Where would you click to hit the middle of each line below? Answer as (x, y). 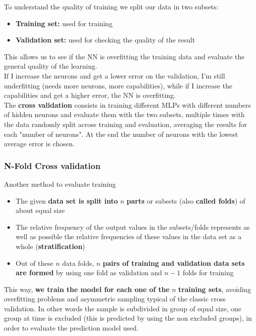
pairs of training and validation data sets (174, 263)
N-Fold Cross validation (52, 165)
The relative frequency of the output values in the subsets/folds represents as (133, 227)
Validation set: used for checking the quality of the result (105, 40)
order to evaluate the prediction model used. (71, 328)
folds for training (208, 273)
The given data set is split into (67, 200)
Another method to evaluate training (60, 184)
